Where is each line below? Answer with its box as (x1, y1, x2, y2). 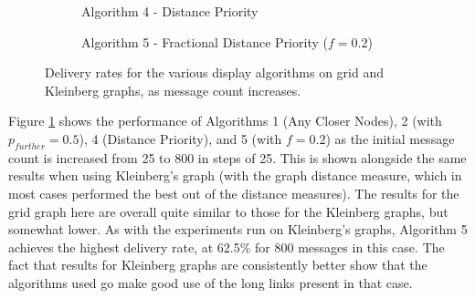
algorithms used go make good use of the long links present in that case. (8, 272, 413, 292)
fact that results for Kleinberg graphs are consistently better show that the (8, 255, 427, 274)
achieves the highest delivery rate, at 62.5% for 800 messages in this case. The (8, 237, 445, 256)
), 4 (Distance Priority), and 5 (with (79, 128, 282, 148)
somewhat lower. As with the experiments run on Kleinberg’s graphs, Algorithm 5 (8, 220, 468, 239)
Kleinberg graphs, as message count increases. (45, 80, 301, 99)
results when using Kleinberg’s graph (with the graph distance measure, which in (8, 166, 462, 185)
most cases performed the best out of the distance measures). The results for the (8, 183, 459, 202)
